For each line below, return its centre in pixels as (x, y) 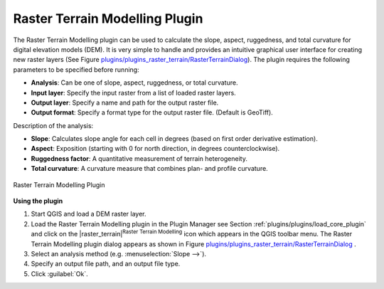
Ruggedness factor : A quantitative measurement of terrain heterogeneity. (139, 158)
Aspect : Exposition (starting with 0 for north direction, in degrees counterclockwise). (155, 149)
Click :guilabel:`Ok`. (59, 273)
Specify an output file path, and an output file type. (106, 264)
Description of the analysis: (53, 125)
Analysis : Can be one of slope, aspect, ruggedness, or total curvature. (134, 83)
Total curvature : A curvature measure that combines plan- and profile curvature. (149, 169)
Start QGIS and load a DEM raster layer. (89, 214)
